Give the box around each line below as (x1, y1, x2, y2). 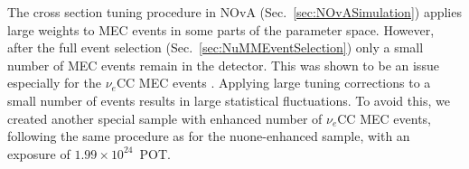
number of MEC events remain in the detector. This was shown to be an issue (7, 55, 439, 74)
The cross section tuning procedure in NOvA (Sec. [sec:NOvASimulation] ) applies (7, 3, 462, 21)
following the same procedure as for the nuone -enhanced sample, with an (7, 127, 410, 146)
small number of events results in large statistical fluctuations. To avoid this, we (7, 90, 450, 109)
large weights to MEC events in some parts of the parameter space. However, (7, 20, 435, 39)
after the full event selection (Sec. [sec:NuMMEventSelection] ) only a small (7, 38, 424, 57)
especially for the (7, 73, 101, 92)
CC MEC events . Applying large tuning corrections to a (116, 73, 431, 92)
